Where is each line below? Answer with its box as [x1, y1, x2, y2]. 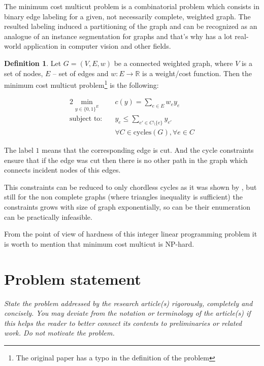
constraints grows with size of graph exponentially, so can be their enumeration [4, 202, 251, 212]
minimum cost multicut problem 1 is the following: [4, 78, 159, 90]
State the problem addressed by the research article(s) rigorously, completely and [4, 297, 253, 308]
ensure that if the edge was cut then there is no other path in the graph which [4, 154, 248, 165]
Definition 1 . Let [4, 57, 61, 68]
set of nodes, [4, 68, 43, 78]
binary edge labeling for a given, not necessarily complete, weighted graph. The [4, 11, 251, 21]
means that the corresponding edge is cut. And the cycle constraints [42, 145, 254, 155]
